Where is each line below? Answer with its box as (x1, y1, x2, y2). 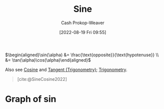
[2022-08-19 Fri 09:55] (59, 29, 107, 35)
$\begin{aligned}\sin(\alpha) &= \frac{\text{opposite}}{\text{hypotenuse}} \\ (5, 52, 159, 58)
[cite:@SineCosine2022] (17, 76, 67, 82)
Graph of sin (5, 94, 57, 105)
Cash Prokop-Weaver (61, 20, 105, 26)
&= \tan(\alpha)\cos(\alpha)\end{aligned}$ (5, 57, 91, 63)
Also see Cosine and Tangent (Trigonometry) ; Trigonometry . (5, 67, 128, 73)
